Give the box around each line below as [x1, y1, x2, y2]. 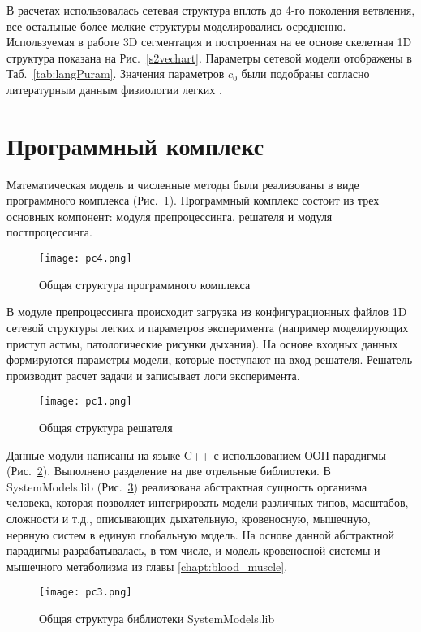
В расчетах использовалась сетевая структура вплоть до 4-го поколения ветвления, [6, 2, 415, 18]
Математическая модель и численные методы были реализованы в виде [6, 175, 359, 193]
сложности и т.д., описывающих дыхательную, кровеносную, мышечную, [6, 509, 371, 526]
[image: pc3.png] [39, 587, 132, 599]
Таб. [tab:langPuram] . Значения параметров [6, 65, 225, 82]
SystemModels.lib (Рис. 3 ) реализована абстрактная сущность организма [6, 478, 367, 495]
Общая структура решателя [39, 418, 173, 435]
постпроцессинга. [6, 223, 92, 240]
